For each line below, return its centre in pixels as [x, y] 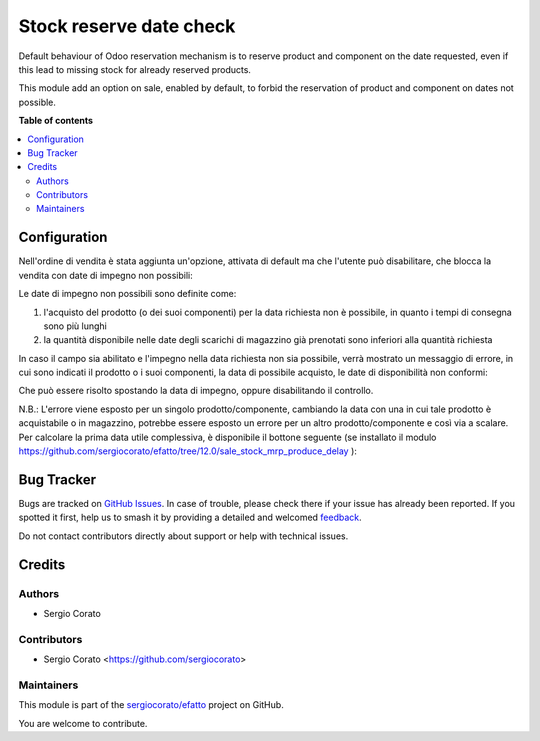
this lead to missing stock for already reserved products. [135, 69]
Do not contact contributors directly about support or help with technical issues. [183, 536]
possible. [37, 102]
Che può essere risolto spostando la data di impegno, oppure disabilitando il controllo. [196, 391]
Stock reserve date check [127, 26]
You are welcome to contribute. [83, 723]
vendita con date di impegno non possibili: [106, 275]
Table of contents [56, 121]
